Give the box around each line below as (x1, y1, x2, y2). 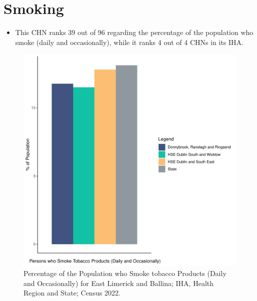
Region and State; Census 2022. (23, 287, 121, 298)
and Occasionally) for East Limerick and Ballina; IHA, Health (23, 277, 214, 288)
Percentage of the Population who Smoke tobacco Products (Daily (23, 267, 226, 278)
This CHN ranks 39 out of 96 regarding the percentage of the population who (15, 27, 253, 37)
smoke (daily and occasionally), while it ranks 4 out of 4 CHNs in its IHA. (15, 36, 243, 47)
